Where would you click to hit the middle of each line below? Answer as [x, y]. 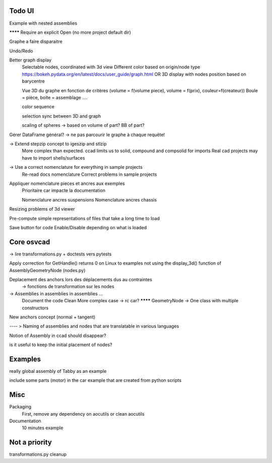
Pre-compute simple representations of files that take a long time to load [85, 218]
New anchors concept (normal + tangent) [52, 317]
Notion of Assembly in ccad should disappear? [58, 336]
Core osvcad [30, 242]
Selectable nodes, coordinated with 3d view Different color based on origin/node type [111, 67]
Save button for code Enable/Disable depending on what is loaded [78, 227]
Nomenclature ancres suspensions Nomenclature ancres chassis [89, 200]
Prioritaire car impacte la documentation [64, 190]
